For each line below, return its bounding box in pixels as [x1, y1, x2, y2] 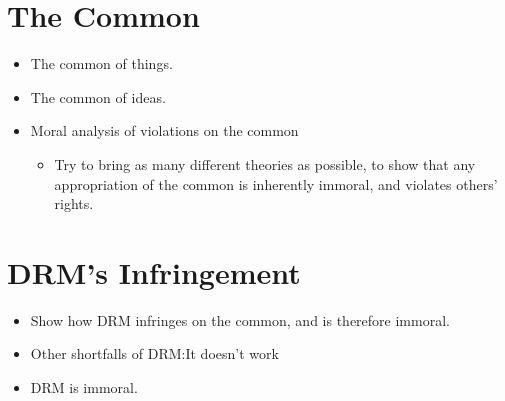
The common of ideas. [30, 86, 166, 107]
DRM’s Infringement [7, 251, 301, 292]
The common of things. [30, 53, 173, 74]
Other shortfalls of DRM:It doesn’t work [30, 343, 279, 364]
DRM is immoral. [30, 377, 138, 397]
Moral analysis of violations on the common [30, 120, 299, 141]
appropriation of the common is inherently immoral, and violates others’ [54, 173, 498, 194]
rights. [54, 193, 94, 214]
